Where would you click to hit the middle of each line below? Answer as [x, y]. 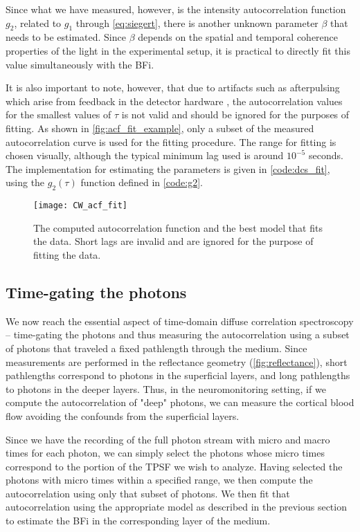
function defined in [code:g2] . [142, 182]
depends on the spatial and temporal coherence [238, 37]
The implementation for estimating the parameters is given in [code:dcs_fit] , [168, 168]
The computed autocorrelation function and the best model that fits [178, 227]
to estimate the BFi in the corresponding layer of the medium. [138, 521]
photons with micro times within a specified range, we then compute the [159, 480]
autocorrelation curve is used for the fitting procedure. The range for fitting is [171, 141]
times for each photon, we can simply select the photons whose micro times [165, 453]
